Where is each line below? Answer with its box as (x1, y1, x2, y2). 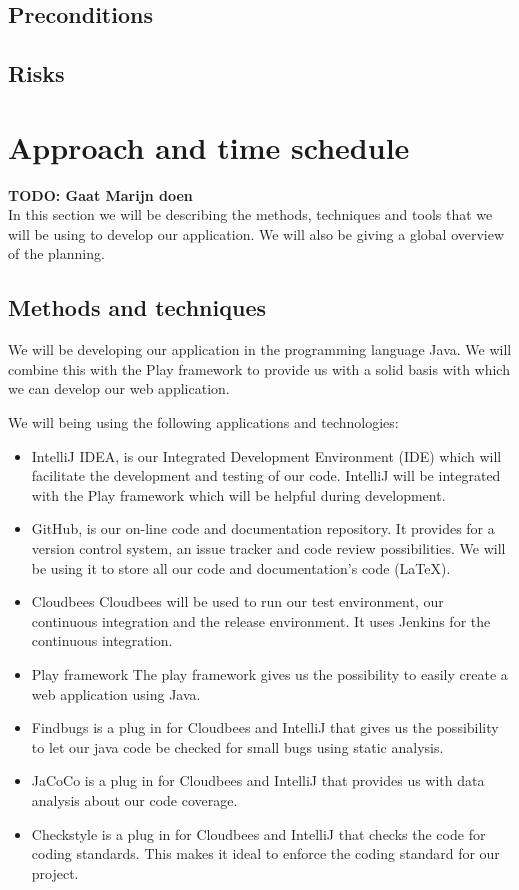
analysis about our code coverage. (31, 789, 238, 810)
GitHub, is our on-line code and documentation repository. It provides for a (31, 518, 495, 539)
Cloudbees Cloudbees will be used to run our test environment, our (31, 591, 444, 612)
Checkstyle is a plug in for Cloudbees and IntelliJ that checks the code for (31, 823, 486, 844)
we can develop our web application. (8, 378, 230, 399)
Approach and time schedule (8, 126, 410, 167)
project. (31, 862, 79, 883)
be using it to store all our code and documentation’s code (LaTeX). (31, 557, 451, 578)
